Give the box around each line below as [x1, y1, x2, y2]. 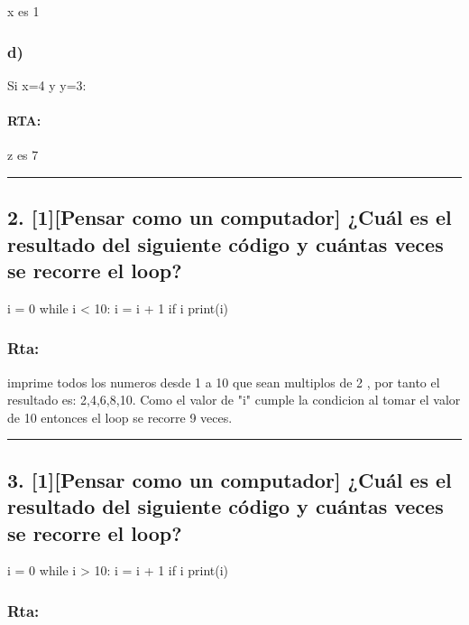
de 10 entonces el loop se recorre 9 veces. [7, 407, 233, 426]
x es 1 [7, 2, 40, 20]
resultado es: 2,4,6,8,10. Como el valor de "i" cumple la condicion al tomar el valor [7, 390, 461, 409]
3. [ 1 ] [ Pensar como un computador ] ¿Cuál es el [7, 465, 452, 493]
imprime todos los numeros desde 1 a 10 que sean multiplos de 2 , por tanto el [7, 372, 440, 391]
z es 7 [7, 145, 39, 164]
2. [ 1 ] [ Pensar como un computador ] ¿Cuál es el [7, 203, 452, 231]
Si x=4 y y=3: [7, 75, 87, 94]
